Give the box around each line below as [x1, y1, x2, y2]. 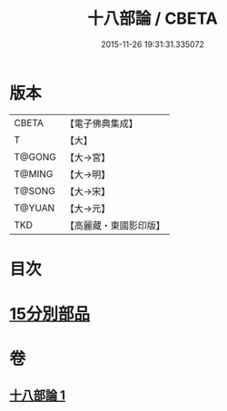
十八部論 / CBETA [87, 8, 218, 29]
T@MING [14, 167, 54, 180]
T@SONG [14, 184, 56, 197]
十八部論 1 [9, 387, 66, 403]
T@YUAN [14, 201, 55, 214]
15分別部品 [9, 304, 91, 325]
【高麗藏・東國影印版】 [64, 219, 165, 231]
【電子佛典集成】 [64, 117, 138, 130]
